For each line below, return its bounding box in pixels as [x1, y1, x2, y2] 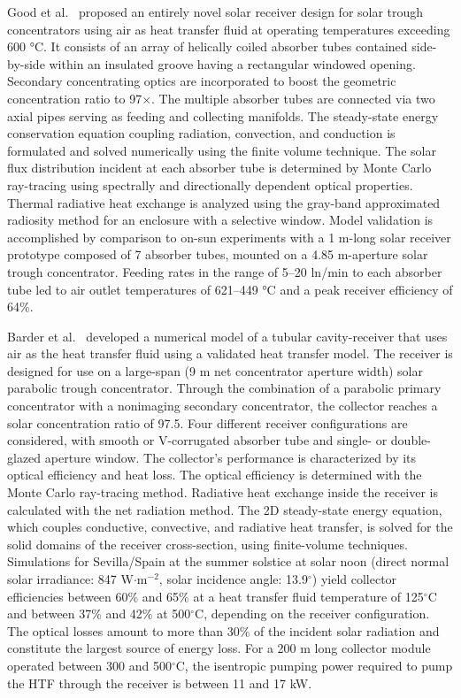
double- [390, 431, 431, 449]
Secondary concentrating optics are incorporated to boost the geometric [7, 72, 396, 90]
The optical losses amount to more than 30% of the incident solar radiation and [7, 621, 440, 640]
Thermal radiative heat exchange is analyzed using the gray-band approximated [7, 193, 441, 211]
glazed [7, 448, 42, 466]
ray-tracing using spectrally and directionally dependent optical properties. [7, 175, 413, 194]
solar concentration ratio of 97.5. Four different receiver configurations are [7, 413, 408, 432]
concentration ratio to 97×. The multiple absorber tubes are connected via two [7, 88, 435, 107]
